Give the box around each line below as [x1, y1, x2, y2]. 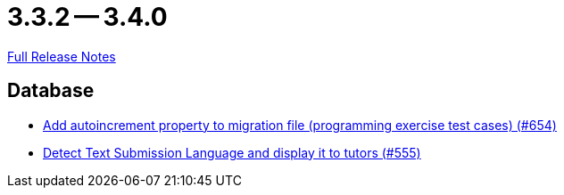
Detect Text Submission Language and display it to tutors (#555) [43, 144, 421, 160]
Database [7, 79, 95, 102]
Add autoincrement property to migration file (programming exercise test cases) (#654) [43, 117, 557, 133]
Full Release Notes [7, 48, 116, 64]
